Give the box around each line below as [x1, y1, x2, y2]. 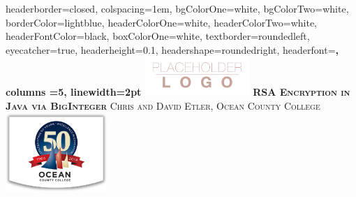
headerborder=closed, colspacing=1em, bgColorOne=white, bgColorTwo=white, [6, 1, 349, 15]
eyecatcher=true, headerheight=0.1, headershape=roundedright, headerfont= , [6, 42, 339, 57]
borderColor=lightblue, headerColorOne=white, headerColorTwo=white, [6, 15, 318, 29]
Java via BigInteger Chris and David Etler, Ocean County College [6, 98, 320, 112]
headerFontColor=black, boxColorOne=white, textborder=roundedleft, [6, 29, 310, 43]
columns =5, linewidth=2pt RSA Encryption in [6, 85, 350, 99]
